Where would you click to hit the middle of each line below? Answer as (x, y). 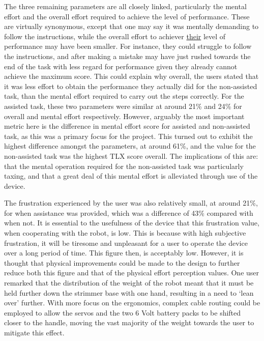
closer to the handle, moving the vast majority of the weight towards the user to (129, 322)
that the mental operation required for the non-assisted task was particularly (124, 166)
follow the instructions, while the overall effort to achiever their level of (115, 36)
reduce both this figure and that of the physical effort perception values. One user (132, 273)
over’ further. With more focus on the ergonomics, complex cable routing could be (132, 303)
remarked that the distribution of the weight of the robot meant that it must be (129, 283)
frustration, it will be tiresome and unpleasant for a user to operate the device (126, 243)
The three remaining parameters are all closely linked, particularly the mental (125, 6)
